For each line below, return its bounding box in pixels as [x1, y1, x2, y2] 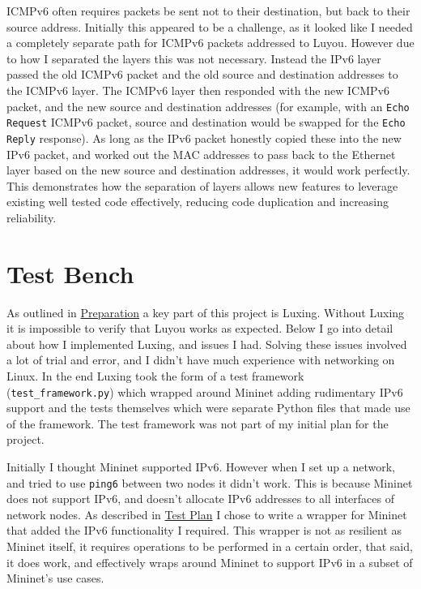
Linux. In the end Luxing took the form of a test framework [6, 368, 304, 384]
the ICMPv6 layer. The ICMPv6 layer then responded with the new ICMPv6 [6, 81, 389, 98]
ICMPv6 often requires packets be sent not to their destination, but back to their [6, 2, 410, 19]
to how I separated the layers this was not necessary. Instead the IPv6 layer [6, 49, 381, 67]
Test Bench [6, 256, 134, 290]
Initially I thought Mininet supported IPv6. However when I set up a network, [6, 458, 396, 475]
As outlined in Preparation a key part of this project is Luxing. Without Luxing [6, 303, 405, 320]
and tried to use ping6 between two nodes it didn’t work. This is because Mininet [6, 474, 413, 491]
